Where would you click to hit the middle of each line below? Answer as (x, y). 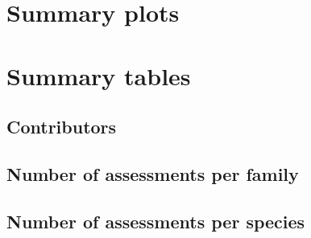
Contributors (62, 127)
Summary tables (99, 75)
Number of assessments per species (156, 221)
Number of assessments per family (153, 173)
